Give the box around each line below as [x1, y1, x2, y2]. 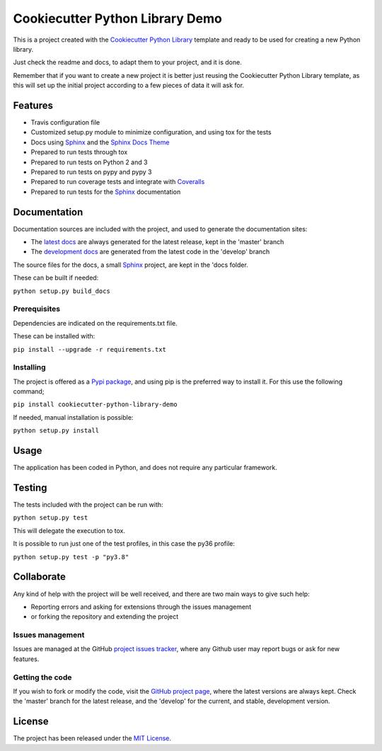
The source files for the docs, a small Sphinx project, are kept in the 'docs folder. [13, 260, 249, 269]
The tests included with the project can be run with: [13, 500, 163, 509]
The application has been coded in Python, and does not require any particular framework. [13, 464, 277, 472]
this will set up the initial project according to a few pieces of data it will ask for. [13, 81, 244, 90]
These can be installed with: [13, 332, 95, 340]
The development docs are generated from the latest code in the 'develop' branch [30, 248, 270, 256]
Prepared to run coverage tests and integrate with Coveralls [30, 178, 205, 186]
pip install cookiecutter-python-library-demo [13, 401, 178, 408]
